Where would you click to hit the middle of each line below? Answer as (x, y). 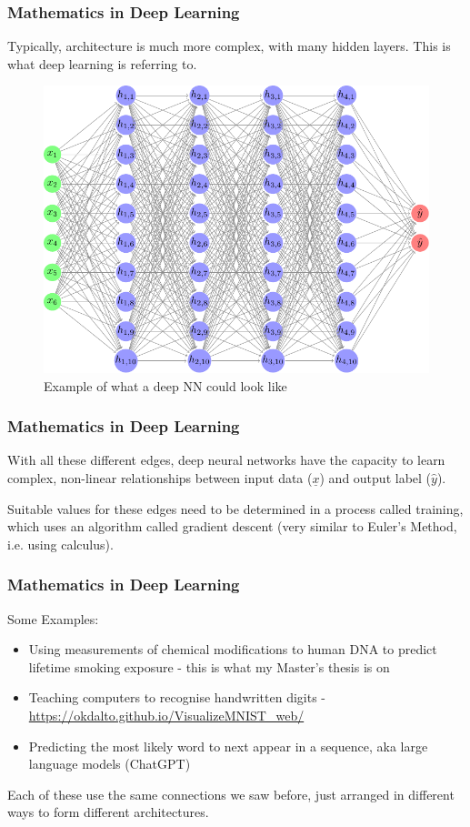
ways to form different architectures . (108, 812)
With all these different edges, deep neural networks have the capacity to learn (226, 460)
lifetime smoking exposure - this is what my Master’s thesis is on (209, 666)
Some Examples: (53, 618)
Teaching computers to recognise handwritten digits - (177, 697)
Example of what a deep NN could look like (165, 385)
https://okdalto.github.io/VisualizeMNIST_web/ (166, 715)
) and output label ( (375, 477)
